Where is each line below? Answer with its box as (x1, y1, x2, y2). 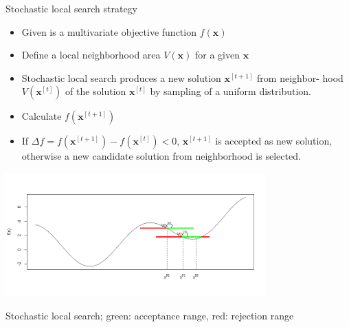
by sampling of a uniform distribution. (150, 84, 311, 98)
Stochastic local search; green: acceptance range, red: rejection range (5, 308, 294, 322)
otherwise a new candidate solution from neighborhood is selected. (21, 149, 301, 163)
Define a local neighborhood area (21, 48, 161, 62)
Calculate (21, 109, 62, 123)
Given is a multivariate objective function (21, 24, 196, 39)
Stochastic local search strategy (5, 1, 138, 15)
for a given (195, 48, 240, 62)
